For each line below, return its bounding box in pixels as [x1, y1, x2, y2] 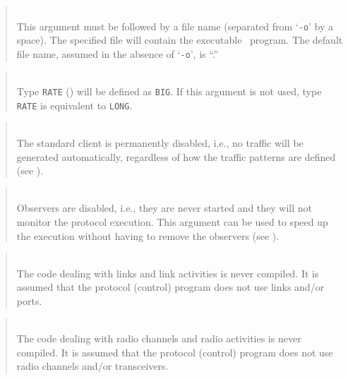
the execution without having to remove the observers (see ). [16, 228, 280, 243]
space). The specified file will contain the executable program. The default [16, 32, 343, 47]
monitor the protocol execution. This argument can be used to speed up [16, 214, 328, 229]
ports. [16, 293, 42, 308]
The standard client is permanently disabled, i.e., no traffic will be [16, 136, 304, 150]
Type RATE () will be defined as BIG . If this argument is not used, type [16, 84, 322, 99]
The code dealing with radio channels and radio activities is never [16, 331, 301, 346]
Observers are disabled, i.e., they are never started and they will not [16, 200, 313, 215]
